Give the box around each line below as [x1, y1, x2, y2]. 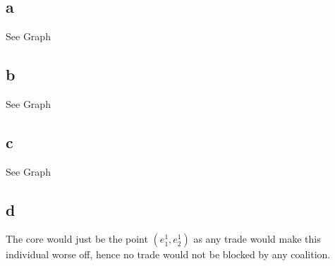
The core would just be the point [6, 231, 148, 246]
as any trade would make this [193, 231, 321, 246]
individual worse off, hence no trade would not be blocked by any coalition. [6, 247, 331, 262]
